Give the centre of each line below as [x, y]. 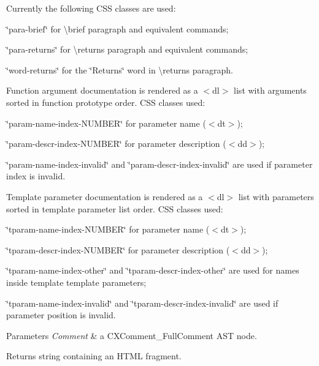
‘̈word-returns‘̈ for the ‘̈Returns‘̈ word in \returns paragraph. [120, 69]
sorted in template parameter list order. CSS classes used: [115, 208]
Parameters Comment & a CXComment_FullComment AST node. [132, 335]
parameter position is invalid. [61, 315]
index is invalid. [36, 176]
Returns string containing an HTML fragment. [94, 356]
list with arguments [270, 90]
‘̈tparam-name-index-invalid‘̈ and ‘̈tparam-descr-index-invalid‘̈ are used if [142, 303]
